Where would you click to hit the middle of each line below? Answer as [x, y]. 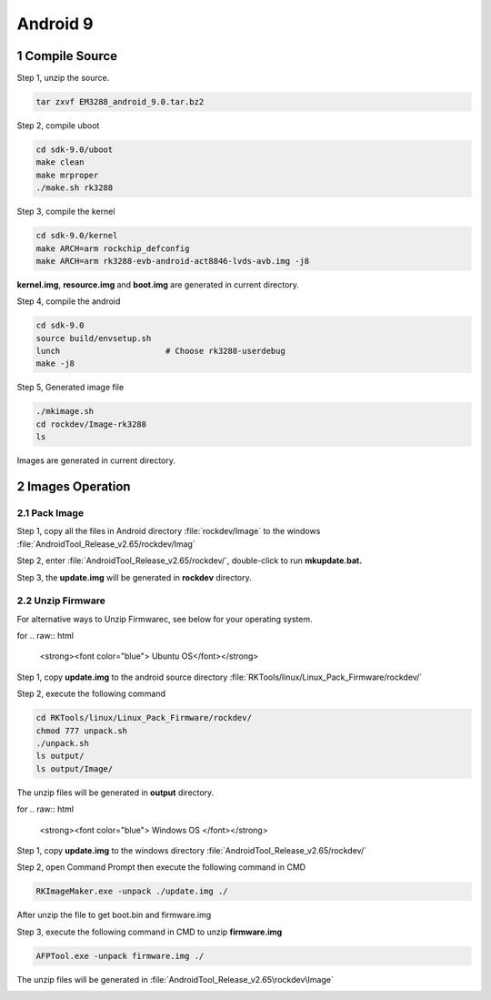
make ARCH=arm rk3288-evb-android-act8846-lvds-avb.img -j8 [173, 261]
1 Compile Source [67, 56]
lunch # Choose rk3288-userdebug [160, 351]
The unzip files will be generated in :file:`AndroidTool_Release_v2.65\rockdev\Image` [175, 979]
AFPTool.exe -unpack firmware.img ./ [120, 956]
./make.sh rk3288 [75, 188]
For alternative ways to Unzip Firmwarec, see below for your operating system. [165, 619]
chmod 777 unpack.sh [81, 731]
